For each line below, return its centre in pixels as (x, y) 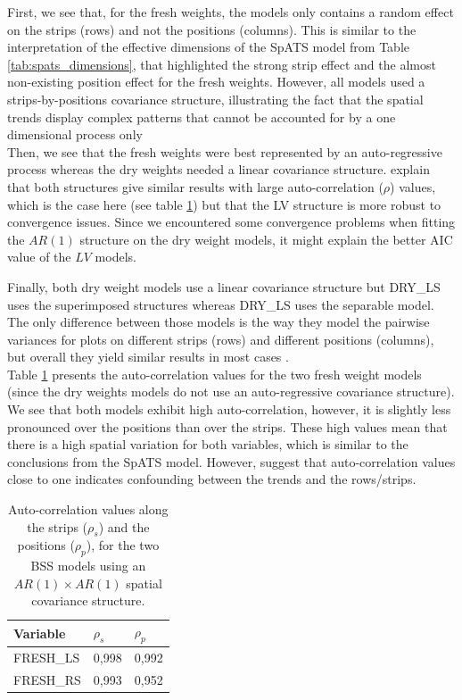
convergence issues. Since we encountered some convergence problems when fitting (231, 222)
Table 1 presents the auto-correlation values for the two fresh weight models (214, 374)
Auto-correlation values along (88, 509)
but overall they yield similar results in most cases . (148, 357)
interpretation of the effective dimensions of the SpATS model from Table (208, 47)
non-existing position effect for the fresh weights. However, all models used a (216, 82)
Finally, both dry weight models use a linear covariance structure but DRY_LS (224, 286)
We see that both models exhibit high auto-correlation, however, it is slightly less (229, 409)
